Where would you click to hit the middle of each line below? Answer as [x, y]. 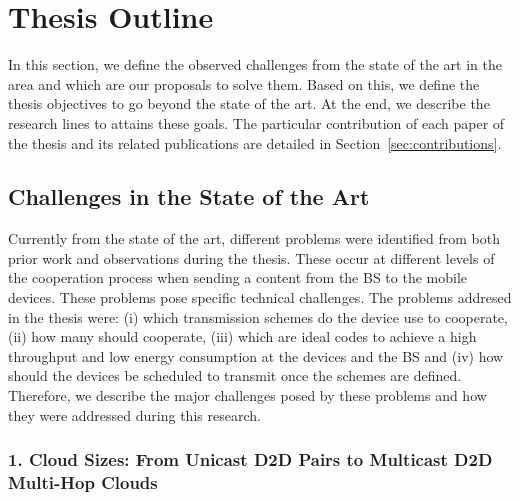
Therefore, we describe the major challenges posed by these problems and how [247, 395]
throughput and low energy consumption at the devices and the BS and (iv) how [256, 355]
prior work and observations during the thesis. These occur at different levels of [251, 257]
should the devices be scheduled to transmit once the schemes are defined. [235, 375]
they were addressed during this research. [134, 414]
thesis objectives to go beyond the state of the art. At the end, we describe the [249, 103]
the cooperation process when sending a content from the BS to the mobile [238, 277]
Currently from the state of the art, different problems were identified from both [254, 238]
